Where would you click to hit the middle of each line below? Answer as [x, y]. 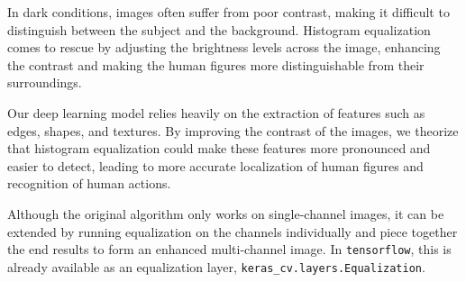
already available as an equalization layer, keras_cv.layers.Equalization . [216, 266]
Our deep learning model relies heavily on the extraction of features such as [216, 112]
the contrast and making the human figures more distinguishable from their [216, 64]
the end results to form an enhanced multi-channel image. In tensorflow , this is [229, 249]
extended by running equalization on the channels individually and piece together [233, 231]
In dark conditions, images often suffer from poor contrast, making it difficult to [228, 12]
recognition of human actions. [89, 183]
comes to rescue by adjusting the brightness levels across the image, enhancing [224, 47]
